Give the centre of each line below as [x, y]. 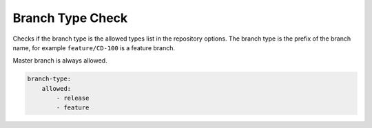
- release [73, 98]
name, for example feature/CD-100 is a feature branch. [94, 47]
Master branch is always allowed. [60, 61]
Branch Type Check [70, 18]
